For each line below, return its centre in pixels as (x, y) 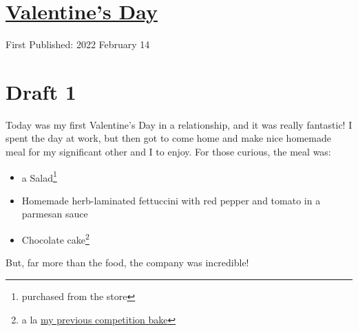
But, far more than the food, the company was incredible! (127, 263)
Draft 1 (41, 91)
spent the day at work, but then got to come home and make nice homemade (168, 138)
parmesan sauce (55, 214)
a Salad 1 (39, 176)
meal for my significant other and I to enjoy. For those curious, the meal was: (168, 152)
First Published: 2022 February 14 (78, 44)
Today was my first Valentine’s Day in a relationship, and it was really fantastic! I (179, 124)
